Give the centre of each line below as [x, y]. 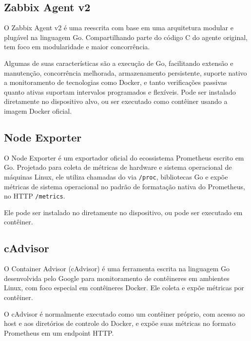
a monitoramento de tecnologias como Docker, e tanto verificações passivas [116, 82]
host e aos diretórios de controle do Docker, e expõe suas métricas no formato [120, 323]
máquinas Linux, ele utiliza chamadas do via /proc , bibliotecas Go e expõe [116, 176]
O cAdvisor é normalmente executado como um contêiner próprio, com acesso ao [125, 313]
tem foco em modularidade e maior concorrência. [77, 47]
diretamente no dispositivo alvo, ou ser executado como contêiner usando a [116, 101]
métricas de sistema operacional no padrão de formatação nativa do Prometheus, [125, 186]
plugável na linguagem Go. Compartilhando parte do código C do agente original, [126, 37]
